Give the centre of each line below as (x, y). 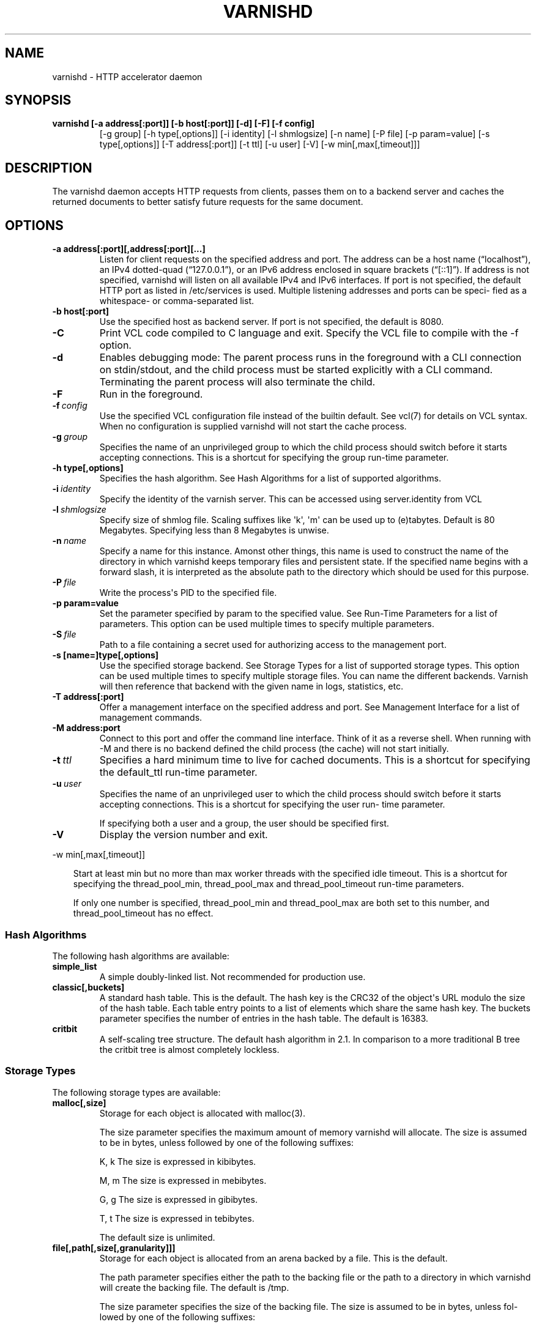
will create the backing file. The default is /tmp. (194, 1287)
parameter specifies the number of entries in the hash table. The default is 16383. (264, 1018)
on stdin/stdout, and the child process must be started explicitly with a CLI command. (296, 370)
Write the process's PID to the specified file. (188, 593)
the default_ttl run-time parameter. (178, 772)
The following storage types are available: (136, 1092)
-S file (64, 634)
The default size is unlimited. (157, 1237)
